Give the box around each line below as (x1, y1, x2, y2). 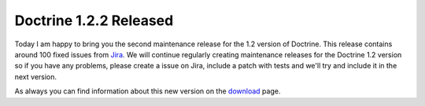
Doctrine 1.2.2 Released (14, 12, 174, 29)
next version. (14, 71, 57, 82)
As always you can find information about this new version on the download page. (14, 86, 281, 96)
